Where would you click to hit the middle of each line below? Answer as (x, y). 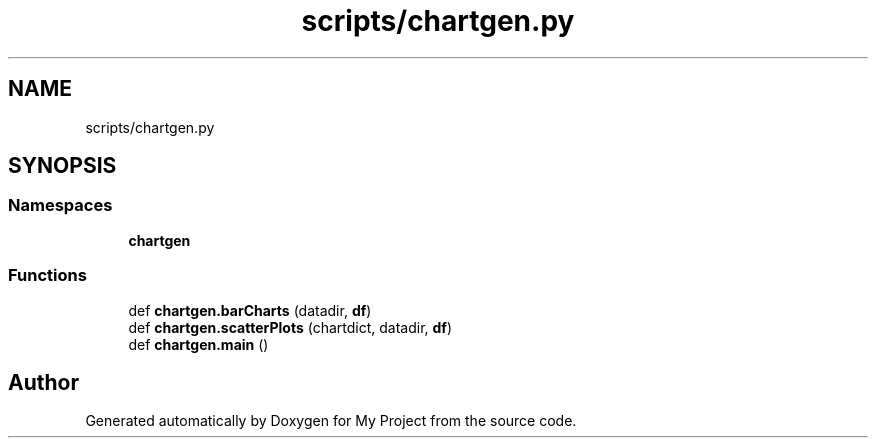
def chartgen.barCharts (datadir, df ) (250, 310)
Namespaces (60, 205)
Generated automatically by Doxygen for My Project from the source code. (331, 421)
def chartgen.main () (198, 344)
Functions (47, 275)
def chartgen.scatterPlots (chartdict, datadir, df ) (290, 327)
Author (43, 382)
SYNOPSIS (62, 166)
